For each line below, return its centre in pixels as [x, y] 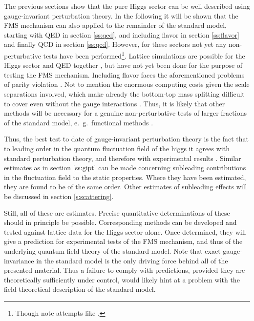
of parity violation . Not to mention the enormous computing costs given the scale [127, 84]
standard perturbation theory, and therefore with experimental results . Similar [123, 158]
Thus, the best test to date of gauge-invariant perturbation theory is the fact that [126, 139]
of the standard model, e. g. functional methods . [79, 122]
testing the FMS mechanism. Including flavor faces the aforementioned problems [124, 74]
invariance [19, 260]
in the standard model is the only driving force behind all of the [132, 260]
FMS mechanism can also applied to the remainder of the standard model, [115, 25]
